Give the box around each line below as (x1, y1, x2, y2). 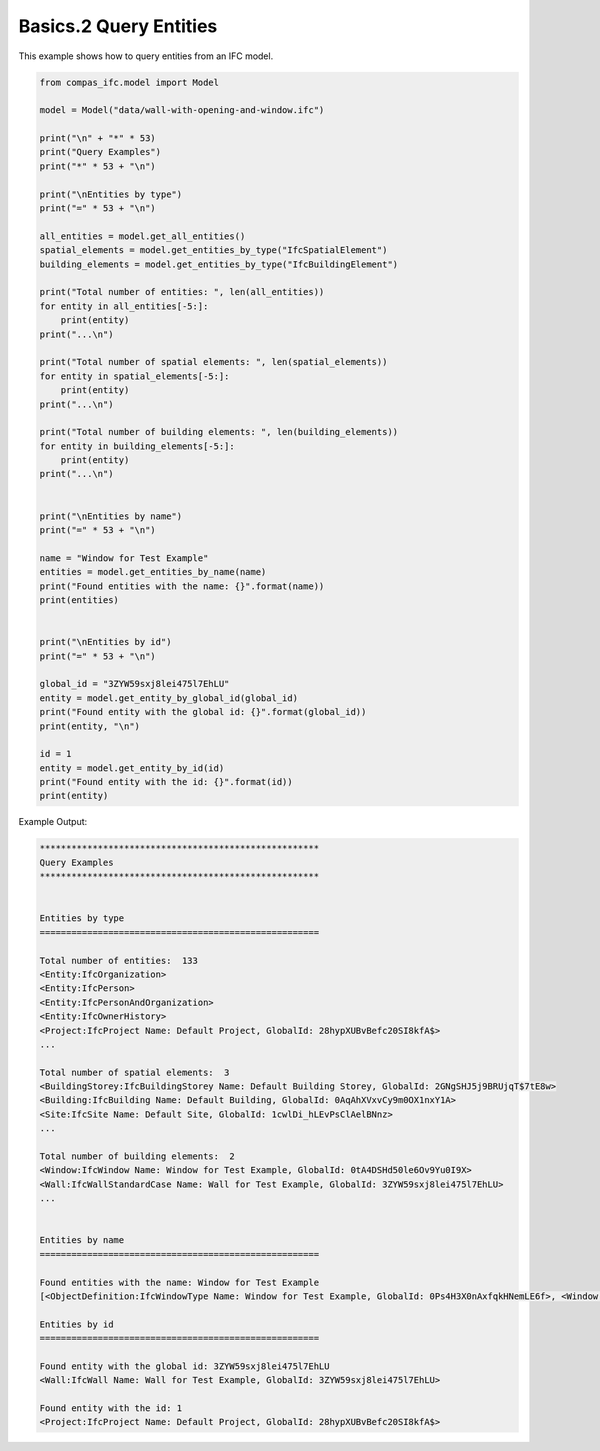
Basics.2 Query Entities (18, 15, 218, 37)
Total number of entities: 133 (39, 955, 199, 966)
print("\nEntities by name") (39, 510, 183, 522)
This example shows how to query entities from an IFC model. (18, 50, 274, 62)
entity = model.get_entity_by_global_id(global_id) (39, 692, 299, 704)
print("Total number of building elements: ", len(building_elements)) (39, 426, 399, 438)
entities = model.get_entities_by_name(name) (39, 566, 267, 578)
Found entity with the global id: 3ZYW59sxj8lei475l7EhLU (39, 1360, 330, 1372)
